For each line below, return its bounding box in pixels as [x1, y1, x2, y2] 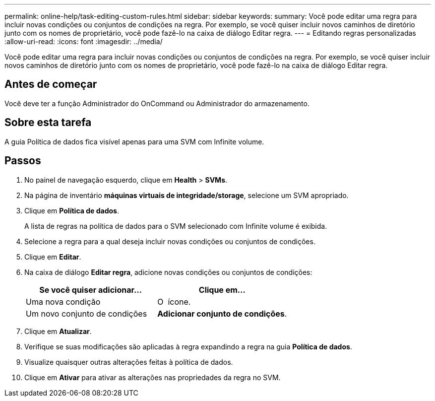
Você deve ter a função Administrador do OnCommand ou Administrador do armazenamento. [4, 99, 310, 108]
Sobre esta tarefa [4, 116, 92, 129]
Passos [4, 154, 41, 167]
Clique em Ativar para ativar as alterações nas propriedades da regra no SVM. [24, 373, 281, 382]
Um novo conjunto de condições [26, 308, 147, 319]
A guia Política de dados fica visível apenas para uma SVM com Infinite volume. [4, 137, 264, 146]
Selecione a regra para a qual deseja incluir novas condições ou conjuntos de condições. [24, 237, 315, 246]
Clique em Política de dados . [24, 206, 119, 215]
